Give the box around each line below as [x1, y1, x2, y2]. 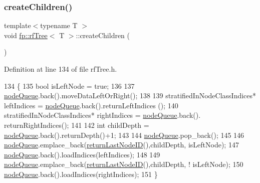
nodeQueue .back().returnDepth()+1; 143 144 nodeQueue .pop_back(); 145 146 [4, 129, 244, 140]
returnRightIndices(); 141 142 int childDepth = [4, 119, 149, 130]
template [4, 20, 31, 31]
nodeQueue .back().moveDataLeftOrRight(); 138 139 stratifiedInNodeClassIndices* [4, 90, 256, 101]
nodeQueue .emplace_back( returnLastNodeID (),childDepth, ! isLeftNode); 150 [4, 159, 243, 169]
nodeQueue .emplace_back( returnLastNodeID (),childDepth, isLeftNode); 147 [4, 139, 239, 150]
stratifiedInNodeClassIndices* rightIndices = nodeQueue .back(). [4, 110, 201, 120]
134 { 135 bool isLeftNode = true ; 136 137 [4, 80, 135, 91]
